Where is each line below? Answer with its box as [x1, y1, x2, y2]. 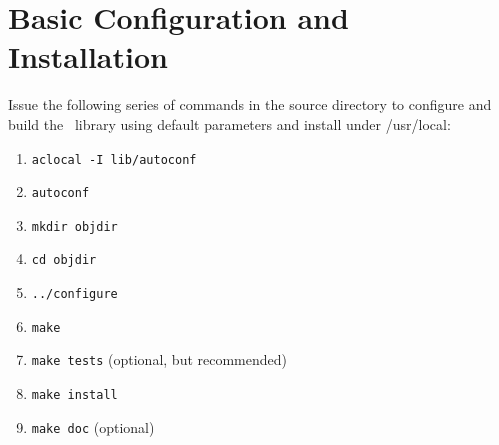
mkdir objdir [31, 219, 118, 234]
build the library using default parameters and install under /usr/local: [8, 113, 451, 134]
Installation [8, 36, 168, 77]
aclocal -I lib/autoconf [31, 152, 197, 167]
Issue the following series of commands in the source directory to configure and [8, 94, 492, 115]
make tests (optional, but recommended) [31, 349, 287, 370]
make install [31, 388, 118, 403]
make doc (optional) [31, 416, 155, 437]
